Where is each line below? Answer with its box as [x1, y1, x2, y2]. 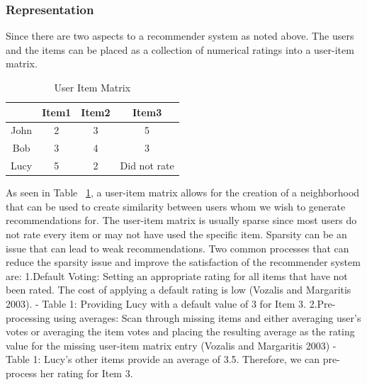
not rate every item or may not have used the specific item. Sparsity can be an [6, 227, 347, 241]
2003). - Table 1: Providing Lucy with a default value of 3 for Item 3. [6, 296, 306, 311]
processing [6, 310, 50, 325]
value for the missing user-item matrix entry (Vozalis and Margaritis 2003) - [6, 337, 337, 352]
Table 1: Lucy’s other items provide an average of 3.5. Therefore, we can [6, 352, 320, 367]
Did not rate [120, 158, 174, 173]
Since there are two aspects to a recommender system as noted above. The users [6, 28, 354, 43]
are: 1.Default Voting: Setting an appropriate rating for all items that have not [6, 268, 348, 283]
